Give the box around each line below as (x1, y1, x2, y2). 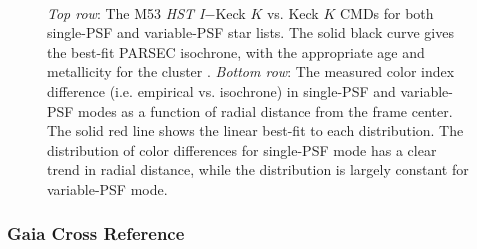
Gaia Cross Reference (7, 221, 185, 246)
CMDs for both (339, 2, 434, 23)
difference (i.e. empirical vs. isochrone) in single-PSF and (47, 80, 396, 101)
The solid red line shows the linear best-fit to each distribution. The (47, 120, 464, 141)
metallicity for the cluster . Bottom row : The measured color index (47, 61, 455, 82)
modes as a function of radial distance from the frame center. (78, 100, 453, 121)
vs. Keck (266, 2, 319, 23)
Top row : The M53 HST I (47, 2, 205, 23)
